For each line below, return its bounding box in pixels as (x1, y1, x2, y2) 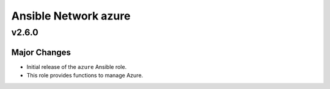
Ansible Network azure (11, 9, 131, 23)
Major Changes (11, 47, 71, 57)
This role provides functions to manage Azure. (26, 72, 144, 79)
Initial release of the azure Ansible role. (26, 63, 127, 70)
